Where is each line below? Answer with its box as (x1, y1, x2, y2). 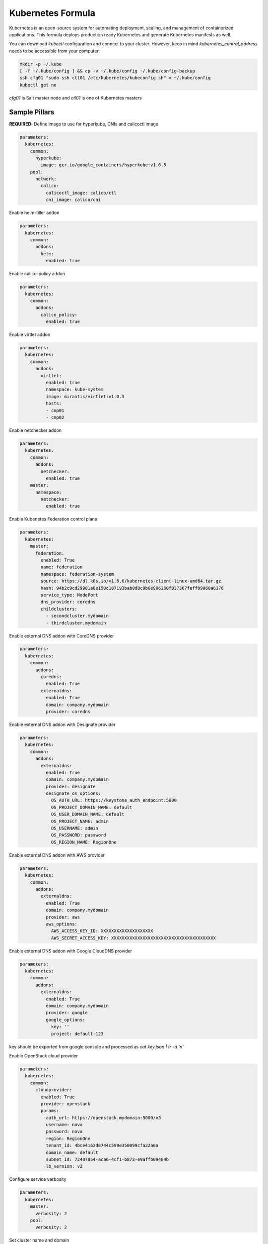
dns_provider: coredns (40, 599, 96, 605)
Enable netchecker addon (9, 427, 62, 433)
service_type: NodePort (40, 592, 99, 598)
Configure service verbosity (9, 1176, 67, 1182)
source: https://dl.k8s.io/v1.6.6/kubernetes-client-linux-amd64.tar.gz (40, 578, 221, 584)
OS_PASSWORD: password (51, 832, 106, 838)
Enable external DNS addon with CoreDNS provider (9, 632, 114, 639)
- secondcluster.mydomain (45, 613, 109, 619)
